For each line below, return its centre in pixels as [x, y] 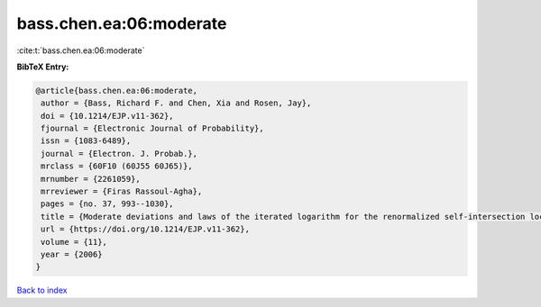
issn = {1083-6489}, [86, 141]
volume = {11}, [74, 242]
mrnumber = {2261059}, [91, 179]
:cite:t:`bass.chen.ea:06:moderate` [81, 50]
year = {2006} [72, 254]
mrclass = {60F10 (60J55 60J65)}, [117, 166]
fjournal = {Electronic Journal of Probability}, [153, 129]
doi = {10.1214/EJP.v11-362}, [108, 116]
